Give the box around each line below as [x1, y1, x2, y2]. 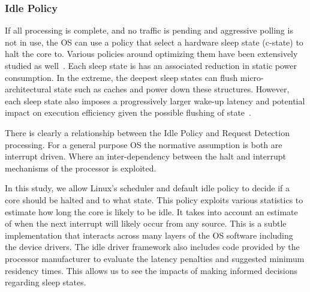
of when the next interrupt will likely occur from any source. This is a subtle [5, 217, 287, 230]
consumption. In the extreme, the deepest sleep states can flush [5, 71, 238, 83]
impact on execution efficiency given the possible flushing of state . [5, 106, 251, 119]
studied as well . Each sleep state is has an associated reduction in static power [5, 59, 297, 71]
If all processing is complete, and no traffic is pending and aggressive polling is [5, 24, 293, 37]
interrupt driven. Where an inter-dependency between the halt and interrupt [5, 150, 286, 162]
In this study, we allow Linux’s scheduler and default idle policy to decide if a [5, 182, 290, 194]
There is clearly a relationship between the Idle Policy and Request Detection [5, 126, 290, 139]
